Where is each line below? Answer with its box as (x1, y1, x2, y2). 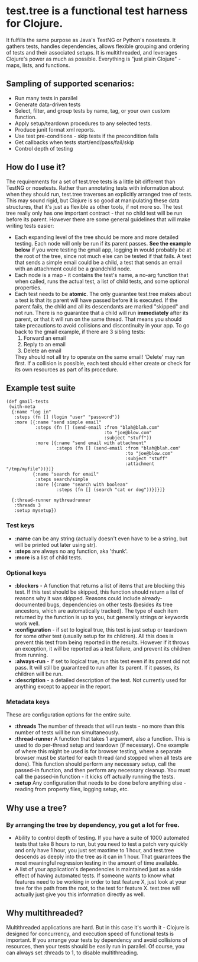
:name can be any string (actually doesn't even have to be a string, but (14, 535, 188, 542)
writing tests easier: (6, 222, 54, 229)
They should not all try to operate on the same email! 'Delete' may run (14, 353, 185, 360)
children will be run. (14, 670, 63, 677)
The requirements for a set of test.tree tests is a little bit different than (6, 178, 176, 185)
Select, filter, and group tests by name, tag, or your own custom (14, 107, 170, 114)
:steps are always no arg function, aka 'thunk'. (14, 547, 128, 555)
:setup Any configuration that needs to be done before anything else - (14, 779, 186, 786)
